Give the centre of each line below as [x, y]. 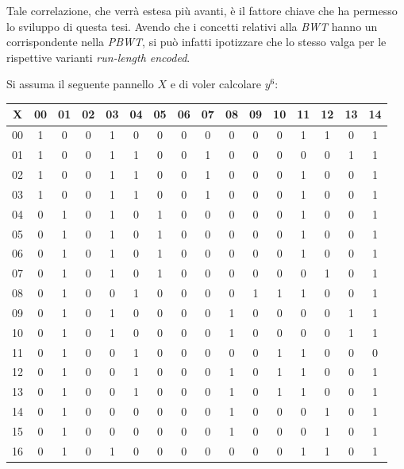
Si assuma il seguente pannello [80, 84]
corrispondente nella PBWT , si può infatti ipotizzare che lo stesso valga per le [196, 42]
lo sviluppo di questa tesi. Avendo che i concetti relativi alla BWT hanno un [192, 26]
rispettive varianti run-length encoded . [98, 57]
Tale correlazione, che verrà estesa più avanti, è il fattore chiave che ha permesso [202, 10]
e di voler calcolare [216, 84]
